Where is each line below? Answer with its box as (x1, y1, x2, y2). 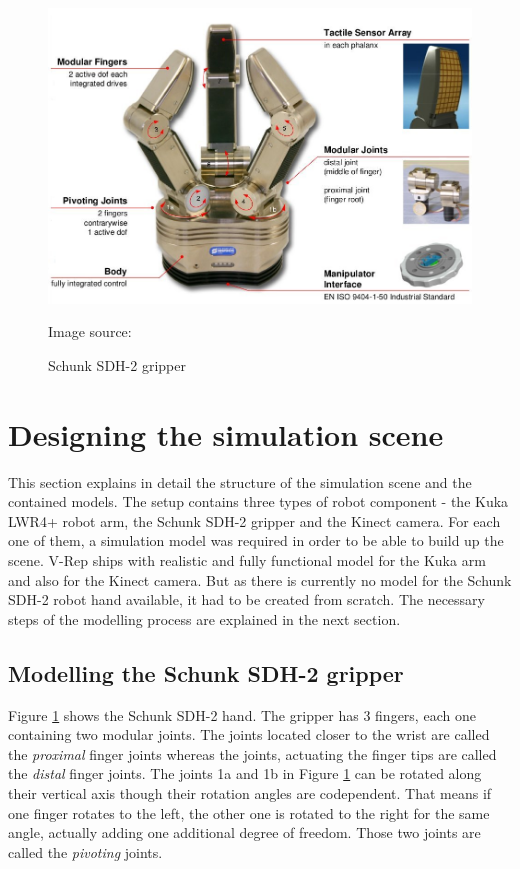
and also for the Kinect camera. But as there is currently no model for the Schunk (8, 569, 512, 590)
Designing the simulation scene (8, 413, 444, 454)
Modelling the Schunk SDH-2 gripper (8, 657, 404, 688)
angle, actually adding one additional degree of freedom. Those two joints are (8, 822, 481, 843)
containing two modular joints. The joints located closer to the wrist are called (8, 724, 490, 745)
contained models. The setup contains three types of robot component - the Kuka (8, 491, 509, 512)
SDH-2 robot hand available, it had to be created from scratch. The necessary (8, 589, 485, 610)
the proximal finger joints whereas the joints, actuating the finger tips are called (8, 743, 497, 764)
